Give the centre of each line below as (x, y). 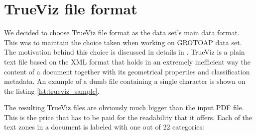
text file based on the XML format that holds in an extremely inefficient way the (128, 61)
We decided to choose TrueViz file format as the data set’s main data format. (122, 33)
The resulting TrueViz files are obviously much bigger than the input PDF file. (124, 107)
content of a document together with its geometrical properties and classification (127, 71)
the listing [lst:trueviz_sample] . (52, 91)
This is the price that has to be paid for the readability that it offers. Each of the (128, 117)
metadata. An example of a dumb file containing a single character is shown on (125, 81)
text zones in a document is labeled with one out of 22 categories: (104, 127)
